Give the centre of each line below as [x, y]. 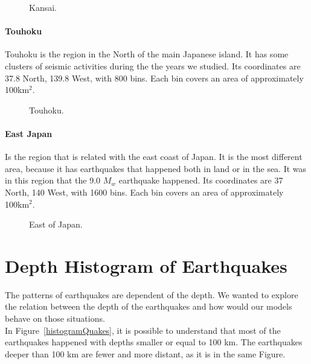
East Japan [29, 133]
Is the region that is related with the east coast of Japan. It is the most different [154, 157]
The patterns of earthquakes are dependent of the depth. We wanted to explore [152, 294]
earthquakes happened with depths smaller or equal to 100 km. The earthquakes [154, 342]
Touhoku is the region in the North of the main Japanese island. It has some [147, 54]
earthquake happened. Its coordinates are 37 [201, 180]
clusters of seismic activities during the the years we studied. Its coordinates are [153, 65]
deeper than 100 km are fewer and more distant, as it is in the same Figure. [145, 353]
